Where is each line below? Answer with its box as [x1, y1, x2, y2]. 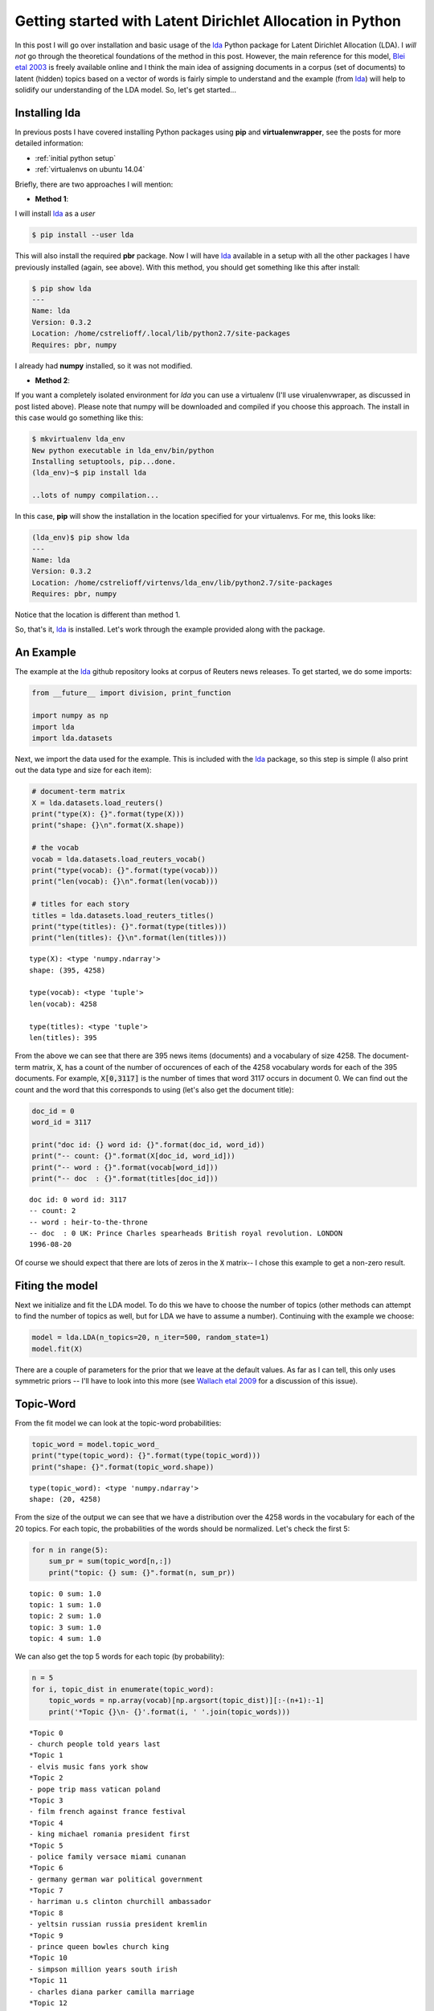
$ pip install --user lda [31, 230, 134, 240]
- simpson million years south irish [29, 1964, 178, 1974]
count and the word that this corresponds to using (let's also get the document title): [14, 1084, 294, 1094]
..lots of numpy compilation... [31, 491, 160, 500]
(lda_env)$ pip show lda [31, 533, 130, 542]
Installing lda [14, 105, 81, 120]
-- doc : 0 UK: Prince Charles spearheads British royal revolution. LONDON [29, 1229, 343, 1238]
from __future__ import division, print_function [31, 689, 231, 697]
